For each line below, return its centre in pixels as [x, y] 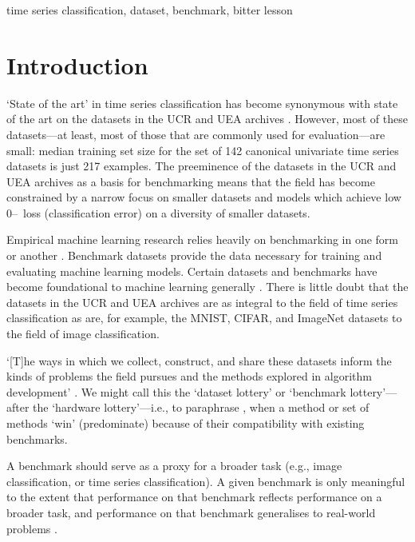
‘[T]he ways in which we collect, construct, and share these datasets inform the [199, 360]
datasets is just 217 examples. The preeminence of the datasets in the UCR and [202, 166]
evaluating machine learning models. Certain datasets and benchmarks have [192, 271]
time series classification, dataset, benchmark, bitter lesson [150, 10]
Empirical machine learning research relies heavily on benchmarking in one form [203, 239]
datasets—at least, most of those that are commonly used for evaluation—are [196, 134]
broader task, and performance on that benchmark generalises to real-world [191, 512]
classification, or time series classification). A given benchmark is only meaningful [206, 481]
